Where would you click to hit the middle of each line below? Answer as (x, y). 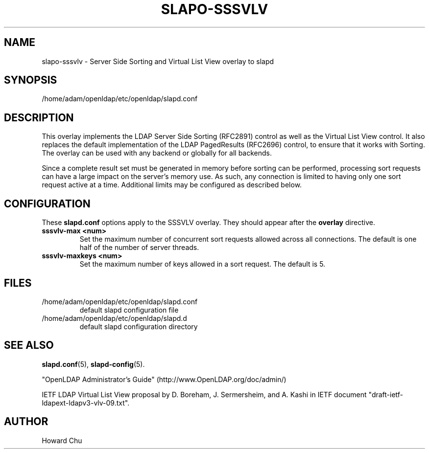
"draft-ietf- (386, 394)
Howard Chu (62, 440)
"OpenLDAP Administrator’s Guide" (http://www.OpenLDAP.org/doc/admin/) (164, 379)
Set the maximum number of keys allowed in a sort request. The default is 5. (203, 264)
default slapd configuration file (129, 310)
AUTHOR (26, 422)
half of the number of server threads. (139, 248)
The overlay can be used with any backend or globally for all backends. (157, 153)
